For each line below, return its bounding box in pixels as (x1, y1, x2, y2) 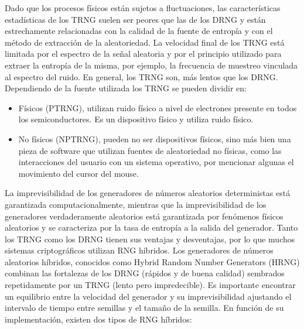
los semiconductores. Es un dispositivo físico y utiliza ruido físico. (18, 113, 254, 125)
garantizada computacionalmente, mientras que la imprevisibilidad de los (5, 198, 267, 210)
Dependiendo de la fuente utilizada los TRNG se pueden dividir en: (5, 82, 247, 94)
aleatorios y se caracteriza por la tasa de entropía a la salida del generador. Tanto (5, 221, 298, 234)
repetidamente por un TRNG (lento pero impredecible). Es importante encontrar (5, 279, 296, 291)
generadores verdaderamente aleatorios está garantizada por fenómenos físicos (5, 210, 283, 222)
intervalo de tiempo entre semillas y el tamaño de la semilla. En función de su (5, 301, 284, 314)
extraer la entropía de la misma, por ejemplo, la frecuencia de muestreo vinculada (5, 59, 298, 71)
